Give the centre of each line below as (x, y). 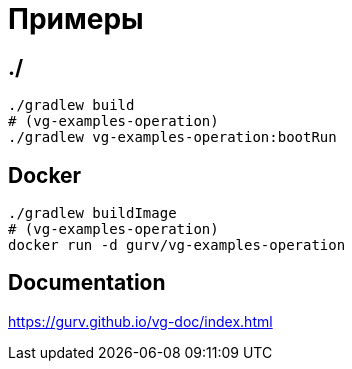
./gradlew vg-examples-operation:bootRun (172, 137)
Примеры (76, 19)
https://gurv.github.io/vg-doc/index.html (140, 321)
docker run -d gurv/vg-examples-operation (177, 245)
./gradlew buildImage (92, 213)
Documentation (87, 283)
